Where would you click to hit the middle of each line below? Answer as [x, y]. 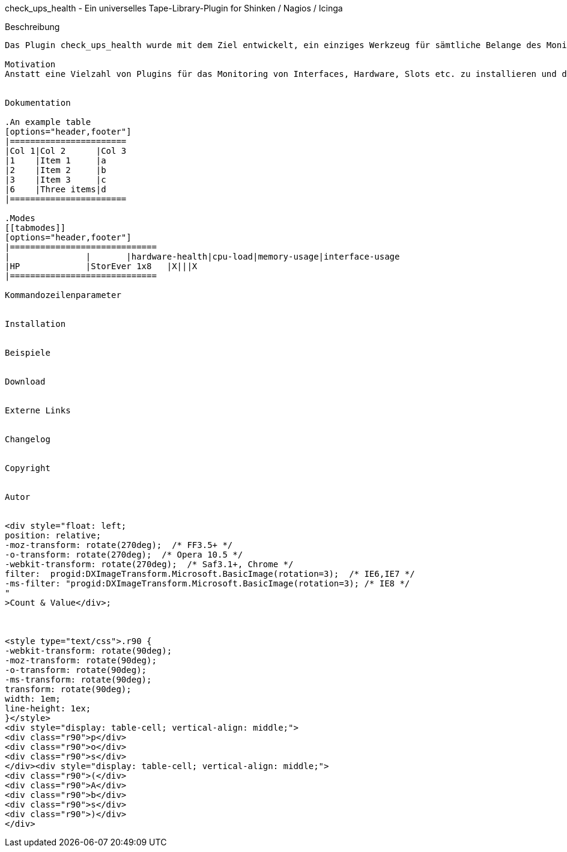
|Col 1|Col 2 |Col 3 [66, 151]
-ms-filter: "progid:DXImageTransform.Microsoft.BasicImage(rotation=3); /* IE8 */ [208, 583]
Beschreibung [32, 27]
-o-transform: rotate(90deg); [76, 670]
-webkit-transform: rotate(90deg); [89, 651]
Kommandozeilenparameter [63, 295]
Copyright [28, 468]
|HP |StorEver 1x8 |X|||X [101, 266]
